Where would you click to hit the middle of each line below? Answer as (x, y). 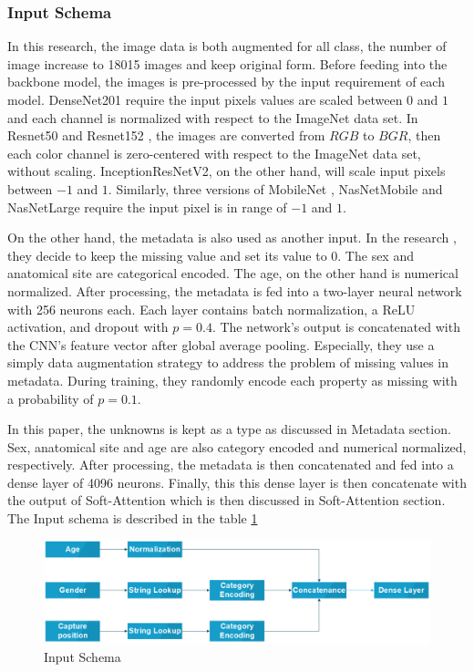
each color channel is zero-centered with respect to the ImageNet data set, (214, 153)
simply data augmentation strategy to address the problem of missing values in (228, 362)
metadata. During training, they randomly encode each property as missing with (232, 380)
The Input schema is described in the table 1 (133, 518)
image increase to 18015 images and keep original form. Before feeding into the (227, 63)
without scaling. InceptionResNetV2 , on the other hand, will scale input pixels (227, 171)
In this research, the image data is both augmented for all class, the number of (227, 46)
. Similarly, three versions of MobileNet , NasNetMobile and (275, 188)
